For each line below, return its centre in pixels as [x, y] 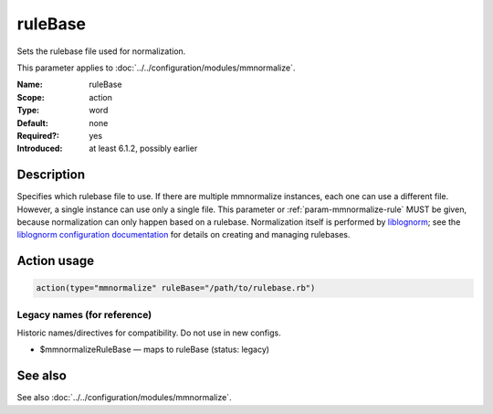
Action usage [56, 261]
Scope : [31, 97]
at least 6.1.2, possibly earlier [143, 149]
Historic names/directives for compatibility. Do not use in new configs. [149, 333]
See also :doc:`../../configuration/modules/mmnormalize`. [124, 398]
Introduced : [40, 149]
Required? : [38, 135]
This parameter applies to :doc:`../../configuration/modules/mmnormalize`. [156, 68]
